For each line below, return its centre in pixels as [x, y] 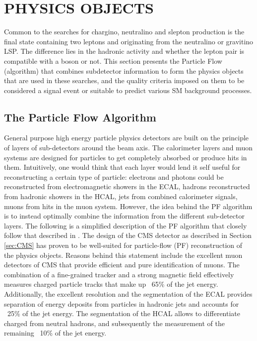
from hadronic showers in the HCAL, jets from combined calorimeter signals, [121, 196]
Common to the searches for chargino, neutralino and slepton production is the [124, 32]
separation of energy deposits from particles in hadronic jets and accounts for [122, 303]
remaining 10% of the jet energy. [55, 333]
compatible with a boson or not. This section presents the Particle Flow [113, 60]
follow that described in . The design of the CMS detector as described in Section [128, 235]
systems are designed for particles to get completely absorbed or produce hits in [126, 157]
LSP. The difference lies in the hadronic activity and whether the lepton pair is [124, 51]
